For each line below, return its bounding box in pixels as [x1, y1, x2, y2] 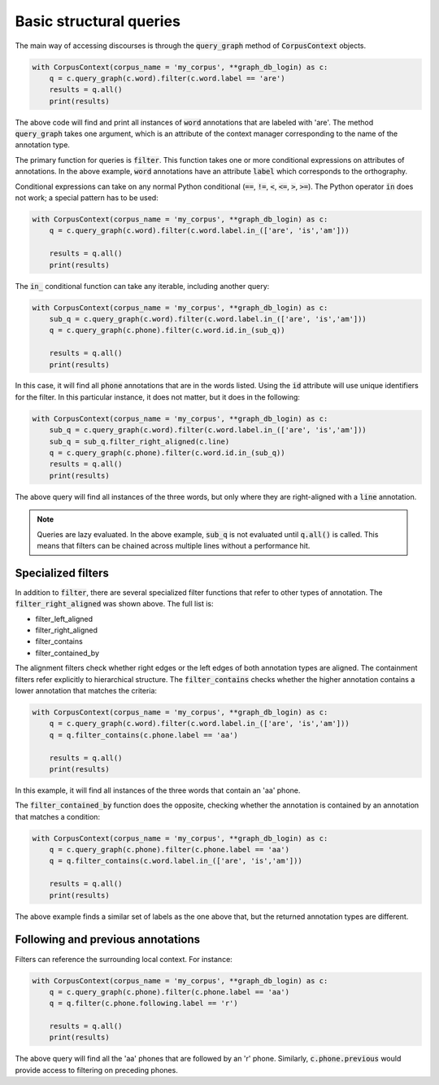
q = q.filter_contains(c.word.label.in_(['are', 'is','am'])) [49, 856, 302, 866]
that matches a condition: [15, 812, 101, 821]
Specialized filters [15, 566, 109, 580]
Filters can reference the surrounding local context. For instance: [15, 954, 233, 964]
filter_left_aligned [35, 614, 93, 623]
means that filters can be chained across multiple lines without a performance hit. [37, 540, 311, 550]
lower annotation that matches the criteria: [15, 686, 158, 695]
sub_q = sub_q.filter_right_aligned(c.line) [49, 436, 230, 446]
